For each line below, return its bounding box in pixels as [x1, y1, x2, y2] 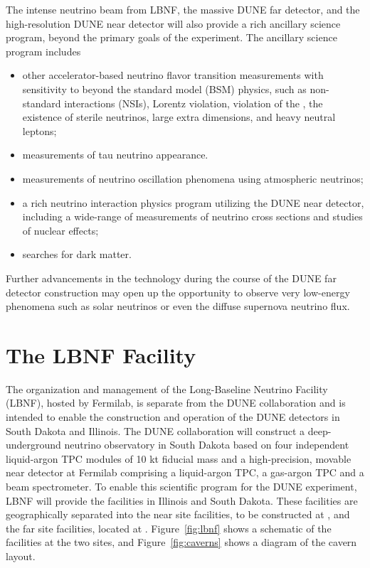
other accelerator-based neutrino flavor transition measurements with [22, 68, 324, 82]
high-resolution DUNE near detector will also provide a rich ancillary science [6, 16, 341, 31]
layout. [6, 548, 36, 563]
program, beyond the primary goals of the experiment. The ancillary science [6, 30, 337, 45]
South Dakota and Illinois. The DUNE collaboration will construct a [6, 423, 305, 438]
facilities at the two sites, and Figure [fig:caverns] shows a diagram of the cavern [6, 535, 357, 550]
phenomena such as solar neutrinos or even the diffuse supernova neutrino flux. [6, 299, 350, 314]
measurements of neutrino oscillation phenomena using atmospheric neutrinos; [22, 171, 364, 186]
